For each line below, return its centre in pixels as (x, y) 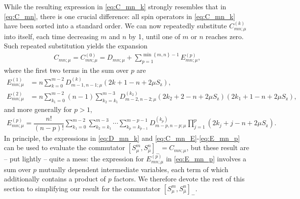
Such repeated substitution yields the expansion (76, 46)
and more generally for (38, 109)
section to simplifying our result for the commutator (82, 188)
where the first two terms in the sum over (66, 70)
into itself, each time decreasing (51, 36)
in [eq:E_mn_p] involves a (206, 159)
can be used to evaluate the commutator (65, 147)
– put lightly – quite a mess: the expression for (74, 159)
